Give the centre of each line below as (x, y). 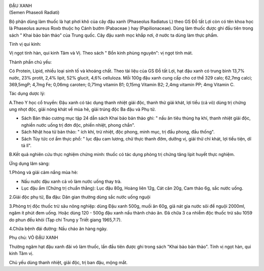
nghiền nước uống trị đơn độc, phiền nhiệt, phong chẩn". (78, 125)
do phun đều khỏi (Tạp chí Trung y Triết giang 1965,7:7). (66, 220)
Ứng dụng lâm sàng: (29, 163)
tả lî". (26, 146)
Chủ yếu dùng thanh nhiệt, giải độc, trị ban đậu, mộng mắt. (68, 262)
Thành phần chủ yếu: (31, 62)
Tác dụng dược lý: (27, 94)
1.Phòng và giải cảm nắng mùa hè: (44, 173)
